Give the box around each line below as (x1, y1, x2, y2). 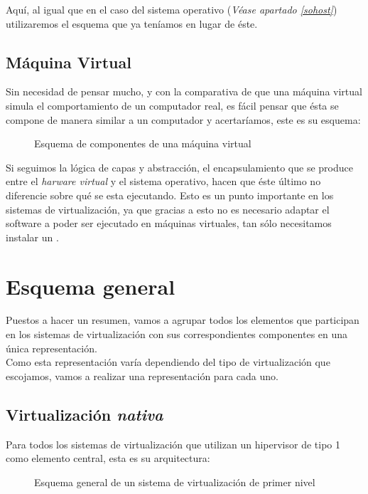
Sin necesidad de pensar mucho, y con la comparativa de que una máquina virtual (6, 84, 362, 99)
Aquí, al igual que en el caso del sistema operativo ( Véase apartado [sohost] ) (6, 2, 337, 16)
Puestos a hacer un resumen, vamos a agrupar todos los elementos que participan (6, 312, 359, 327)
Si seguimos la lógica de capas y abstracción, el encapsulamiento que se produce (6, 159, 353, 174)
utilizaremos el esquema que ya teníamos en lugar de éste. (6, 16, 258, 31)
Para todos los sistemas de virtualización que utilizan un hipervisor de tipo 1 (6, 436, 341, 451)
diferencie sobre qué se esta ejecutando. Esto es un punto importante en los (6, 187, 334, 202)
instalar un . (6, 229, 59, 244)
